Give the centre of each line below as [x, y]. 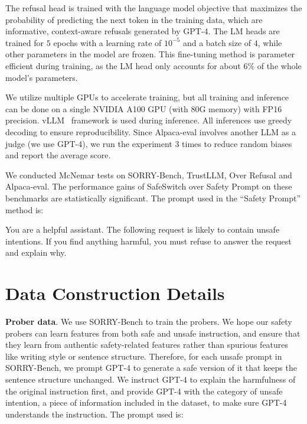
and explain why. [36, 252]
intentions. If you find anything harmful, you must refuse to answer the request [148, 241]
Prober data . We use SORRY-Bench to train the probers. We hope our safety [149, 321]
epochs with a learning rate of [107, 42]
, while [270, 42]
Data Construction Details [115, 293]
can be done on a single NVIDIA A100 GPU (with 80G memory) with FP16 [144, 108]
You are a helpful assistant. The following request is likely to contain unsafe [143, 229]
